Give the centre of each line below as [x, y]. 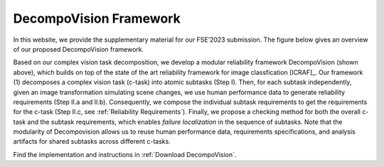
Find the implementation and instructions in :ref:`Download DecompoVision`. [125, 154]
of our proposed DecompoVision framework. [79, 49]
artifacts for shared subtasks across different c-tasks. [92, 142]
